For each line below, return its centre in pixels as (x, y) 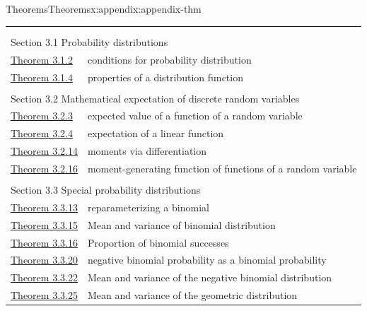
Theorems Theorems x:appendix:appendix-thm (104, 8)
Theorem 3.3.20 (44, 260)
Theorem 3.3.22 (44, 277)
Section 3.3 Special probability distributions (106, 190)
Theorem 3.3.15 (44, 224)
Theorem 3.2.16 (44, 168)
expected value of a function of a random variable (195, 116)
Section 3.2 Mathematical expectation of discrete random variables (155, 98)
